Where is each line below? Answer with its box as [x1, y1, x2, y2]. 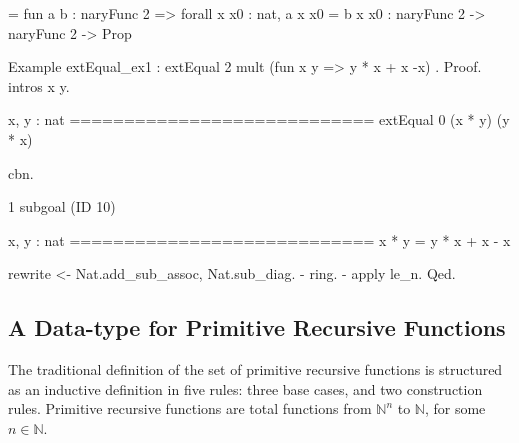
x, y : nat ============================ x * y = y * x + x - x [8, 229, 511, 250]
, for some [424, 398, 486, 419]
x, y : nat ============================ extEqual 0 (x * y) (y [8, 109, 510, 130]
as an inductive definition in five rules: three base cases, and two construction [8, 378, 483, 399]
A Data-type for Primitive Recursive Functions [8, 312, 506, 343]
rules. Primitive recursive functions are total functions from [8, 398, 372, 419]
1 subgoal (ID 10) [8, 196, 116, 217]
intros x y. [8, 75, 70, 96]
